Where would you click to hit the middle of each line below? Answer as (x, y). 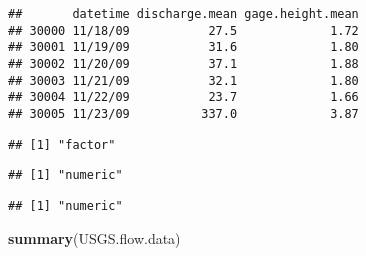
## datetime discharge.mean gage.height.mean (183, 14)
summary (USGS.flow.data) (94, 237)
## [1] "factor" (62, 144)
